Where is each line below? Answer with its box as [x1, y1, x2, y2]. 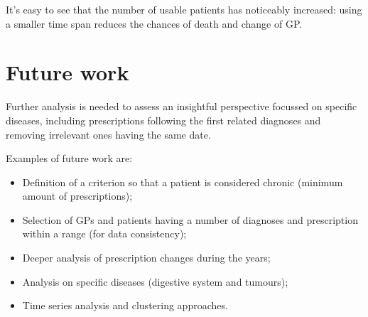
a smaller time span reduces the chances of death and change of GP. [6, 16, 303, 31]
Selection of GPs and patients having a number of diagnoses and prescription [22, 212, 358, 227]
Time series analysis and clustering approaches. [22, 298, 228, 313]
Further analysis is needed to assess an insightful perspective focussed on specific [6, 99, 357, 114]
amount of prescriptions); [22, 188, 133, 203]
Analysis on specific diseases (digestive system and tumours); [22, 274, 288, 289]
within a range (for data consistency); [22, 226, 187, 241]
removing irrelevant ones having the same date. [6, 127, 211, 141]
